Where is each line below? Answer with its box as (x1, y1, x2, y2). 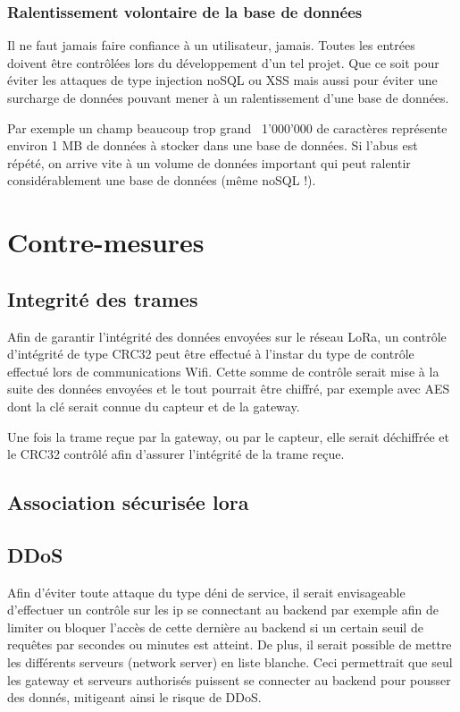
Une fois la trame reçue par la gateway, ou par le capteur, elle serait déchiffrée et (7, 427, 450, 445)
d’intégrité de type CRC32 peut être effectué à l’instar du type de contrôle (7, 344, 414, 363)
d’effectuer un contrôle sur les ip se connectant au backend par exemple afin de (7, 600, 439, 619)
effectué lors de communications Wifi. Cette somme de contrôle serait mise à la (7, 361, 439, 380)
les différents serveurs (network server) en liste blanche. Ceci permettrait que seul (7, 653, 453, 672)
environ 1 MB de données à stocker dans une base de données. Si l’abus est (7, 136, 418, 155)
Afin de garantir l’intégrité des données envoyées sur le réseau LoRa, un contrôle (7, 326, 447, 345)
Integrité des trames (7, 284, 198, 312)
